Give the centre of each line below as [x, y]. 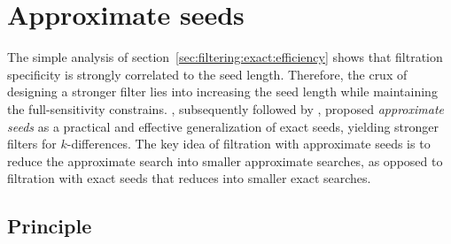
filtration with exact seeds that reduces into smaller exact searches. [189, 178]
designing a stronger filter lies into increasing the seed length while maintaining [222, 91]
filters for [32, 144]
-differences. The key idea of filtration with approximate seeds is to [249, 144]
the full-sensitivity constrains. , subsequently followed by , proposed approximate [226, 108]
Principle [50, 226]
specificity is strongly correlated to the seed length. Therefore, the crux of [207, 74]
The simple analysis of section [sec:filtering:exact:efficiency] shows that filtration [225, 57]
